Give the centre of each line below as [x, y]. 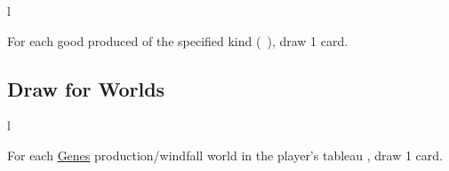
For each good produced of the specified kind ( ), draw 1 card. [178, 40]
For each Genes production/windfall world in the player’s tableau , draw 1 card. [225, 155]
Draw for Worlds [86, 88]
